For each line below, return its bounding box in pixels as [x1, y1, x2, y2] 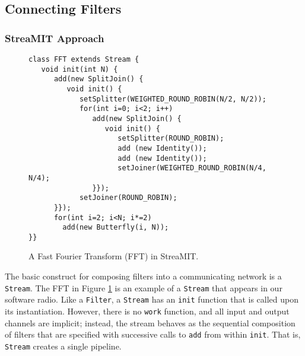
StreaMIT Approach [5, 30, 104, 45]
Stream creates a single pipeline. [5, 339, 122, 352]
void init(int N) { [41, 65, 118, 74]
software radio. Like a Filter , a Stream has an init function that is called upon [5, 293, 299, 306]
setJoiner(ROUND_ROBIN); [79, 193, 177, 202]
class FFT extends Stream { [28, 55, 139, 63]
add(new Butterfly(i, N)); [62, 223, 169, 232]
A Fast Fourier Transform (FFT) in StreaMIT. [28, 250, 199, 262]
